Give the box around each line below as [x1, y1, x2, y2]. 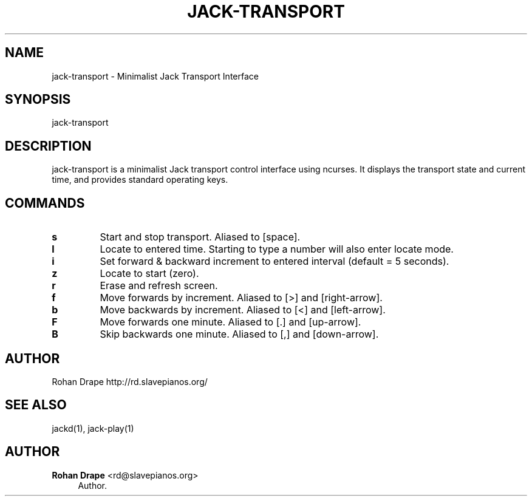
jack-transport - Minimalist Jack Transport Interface [52, 70, 259, 81]
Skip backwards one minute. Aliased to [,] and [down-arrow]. [100, 328, 379, 341]
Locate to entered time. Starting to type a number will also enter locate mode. [100, 243, 454, 256]
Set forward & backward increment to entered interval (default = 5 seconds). [100, 255, 449, 268]
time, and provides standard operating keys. [52, 174, 228, 185]
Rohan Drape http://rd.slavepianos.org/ [52, 376, 208, 387]
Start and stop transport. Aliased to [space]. [100, 231, 301, 244]
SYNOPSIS [5, 92, 71, 107]
